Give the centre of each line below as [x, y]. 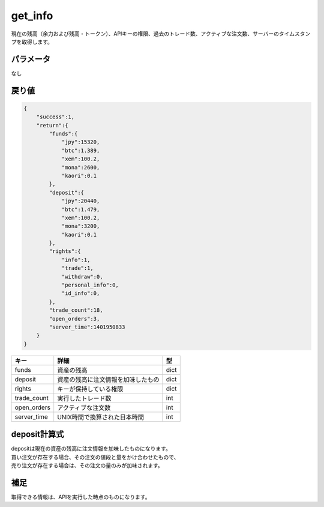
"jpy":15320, [81, 142]
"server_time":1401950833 [87, 327]
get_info [32, 16]
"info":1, [76, 260]
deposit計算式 [37, 435]
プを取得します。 [32, 41]
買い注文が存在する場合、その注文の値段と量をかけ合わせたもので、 [95, 457]
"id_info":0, [81, 293]
